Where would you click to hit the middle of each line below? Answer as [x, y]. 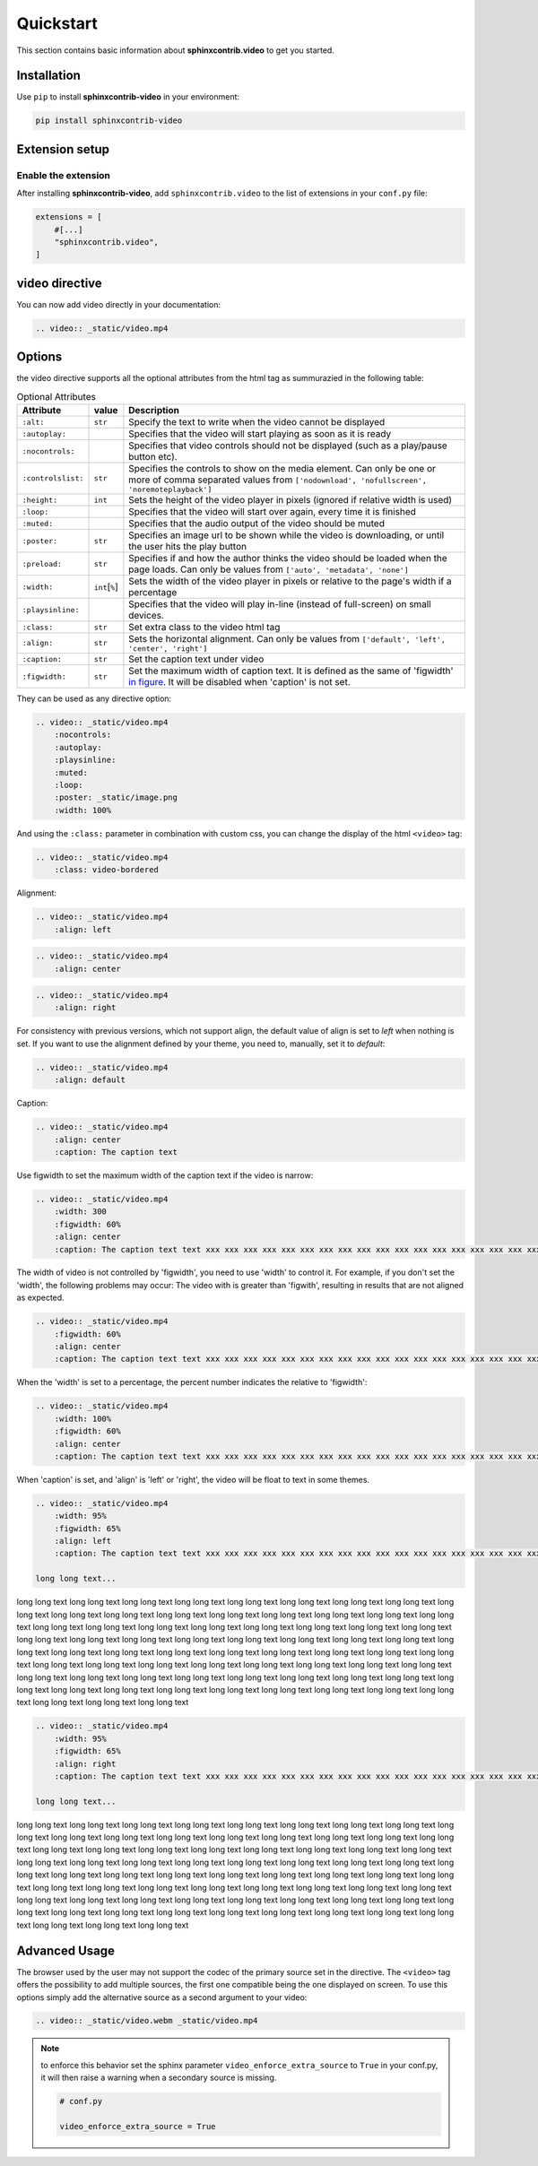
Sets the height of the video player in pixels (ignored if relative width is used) [291, 500]
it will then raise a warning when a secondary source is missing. [159, 2078]
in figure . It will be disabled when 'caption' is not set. [239, 682]
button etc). [153, 457]
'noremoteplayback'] [170, 490]
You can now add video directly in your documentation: [119, 304]
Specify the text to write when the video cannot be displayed [257, 422]
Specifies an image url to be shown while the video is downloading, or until [286, 535]
